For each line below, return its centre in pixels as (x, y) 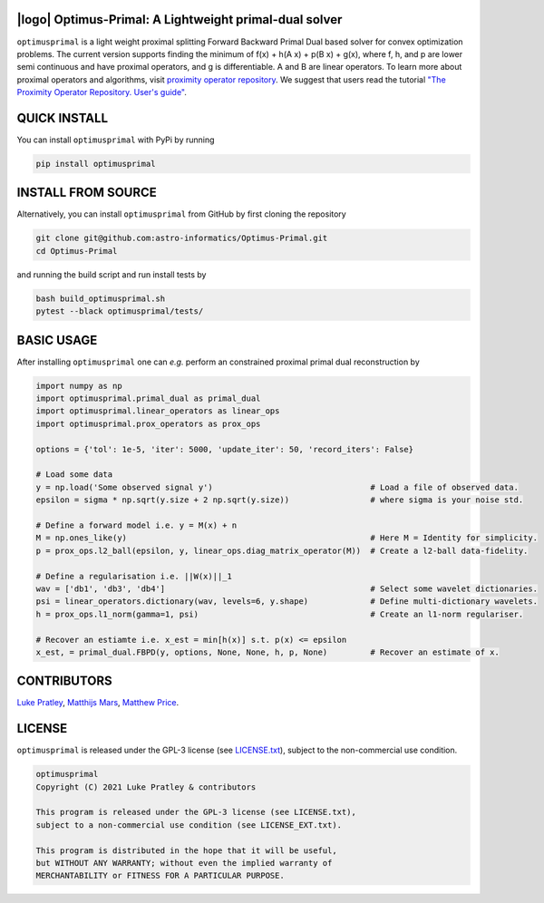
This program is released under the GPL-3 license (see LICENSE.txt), (196, 812)
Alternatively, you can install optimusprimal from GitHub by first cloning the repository (181, 214)
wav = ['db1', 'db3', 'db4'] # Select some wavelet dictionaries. (287, 588)
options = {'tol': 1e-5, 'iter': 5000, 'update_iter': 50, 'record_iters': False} (225, 449)
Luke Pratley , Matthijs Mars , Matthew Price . (98, 703)
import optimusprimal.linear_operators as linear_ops (158, 411)
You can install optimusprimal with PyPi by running (116, 140)
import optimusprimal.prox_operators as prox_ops (148, 423)
